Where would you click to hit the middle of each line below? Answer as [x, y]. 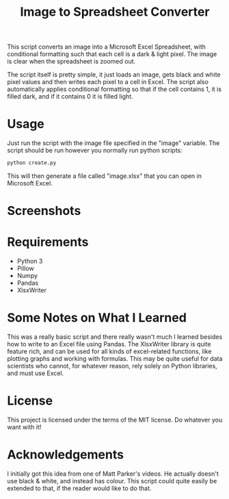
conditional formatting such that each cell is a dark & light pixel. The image [112, 54]
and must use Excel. [36, 373]
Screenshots [44, 211]
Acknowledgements [66, 455]
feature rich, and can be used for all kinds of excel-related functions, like [109, 351]
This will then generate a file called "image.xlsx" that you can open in [104, 176]
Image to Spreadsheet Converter [115, 12]
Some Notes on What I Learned [97, 318]
